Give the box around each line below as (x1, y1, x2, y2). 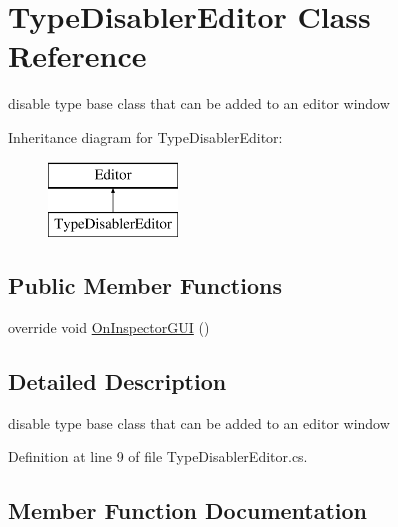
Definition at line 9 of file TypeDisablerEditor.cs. (8, 446, 308, 467)
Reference (8, 35, 147, 76)
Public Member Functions (8, 270, 282, 301)
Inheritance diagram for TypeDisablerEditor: (8, 126, 283, 147)
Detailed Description (8, 365, 227, 396)
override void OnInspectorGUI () (8, 316, 210, 337)
